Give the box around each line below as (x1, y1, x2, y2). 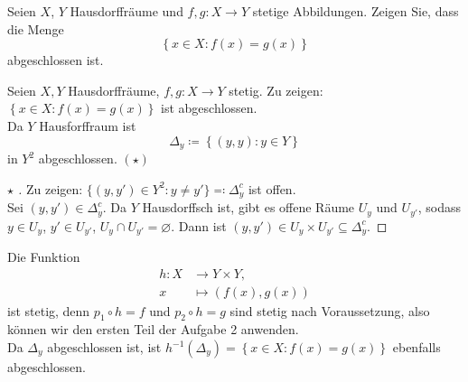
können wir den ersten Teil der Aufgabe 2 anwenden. (7, 320, 299, 339)
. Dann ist (171, 216, 227, 235)
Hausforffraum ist (39, 116, 136, 135)
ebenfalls (392, 338, 441, 357)
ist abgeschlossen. (161, 98, 257, 117)
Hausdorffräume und (70, 2, 183, 20)
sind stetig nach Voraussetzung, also (229, 301, 430, 320)
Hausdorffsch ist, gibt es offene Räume (142, 198, 355, 217)
